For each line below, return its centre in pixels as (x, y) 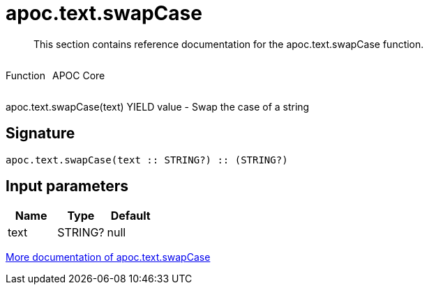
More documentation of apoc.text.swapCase (108, 257)
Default (130, 216)
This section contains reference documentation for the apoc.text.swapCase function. (229, 44)
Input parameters (67, 186)
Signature (40, 134)
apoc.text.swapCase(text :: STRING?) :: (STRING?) (147, 160)
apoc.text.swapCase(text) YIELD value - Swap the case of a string (158, 106)
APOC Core (78, 75)
